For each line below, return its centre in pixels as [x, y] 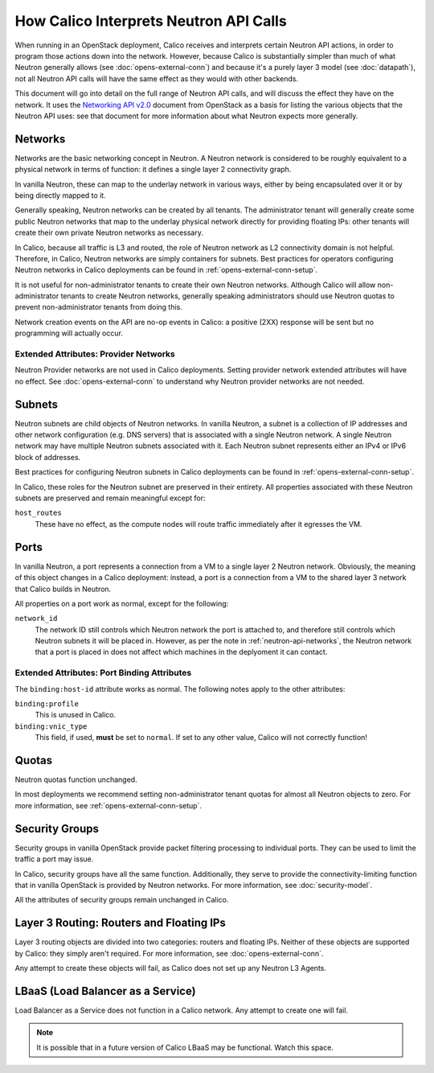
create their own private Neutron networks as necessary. [109, 232]
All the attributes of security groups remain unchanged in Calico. [122, 900]
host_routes [38, 513]
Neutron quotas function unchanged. [76, 779]
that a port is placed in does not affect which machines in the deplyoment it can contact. [181, 652]
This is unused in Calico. [76, 715]
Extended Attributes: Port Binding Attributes [103, 673]
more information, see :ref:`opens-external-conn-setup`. [108, 805]
